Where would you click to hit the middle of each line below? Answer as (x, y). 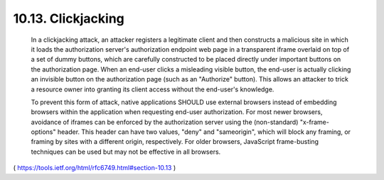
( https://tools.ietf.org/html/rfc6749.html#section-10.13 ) (95, 168)
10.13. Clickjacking (69, 18)
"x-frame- (315, 122)
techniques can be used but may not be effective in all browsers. (126, 152)
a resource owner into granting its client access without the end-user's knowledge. (153, 89)
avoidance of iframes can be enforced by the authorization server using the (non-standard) (165, 122)
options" (43, 132)
